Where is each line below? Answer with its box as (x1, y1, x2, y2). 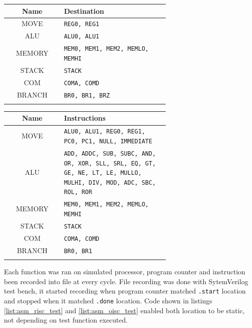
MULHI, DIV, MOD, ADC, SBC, (64, 179, 156, 186)
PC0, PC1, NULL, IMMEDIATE (64, 137, 152, 145)
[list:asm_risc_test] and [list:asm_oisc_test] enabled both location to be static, (4, 305, 245, 315)
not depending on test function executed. (4, 315, 128, 325)
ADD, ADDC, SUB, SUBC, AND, (64, 150, 156, 157)
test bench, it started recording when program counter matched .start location (4, 286, 246, 296)
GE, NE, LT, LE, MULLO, (64, 169, 142, 177)
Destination (64, 5, 104, 16)
